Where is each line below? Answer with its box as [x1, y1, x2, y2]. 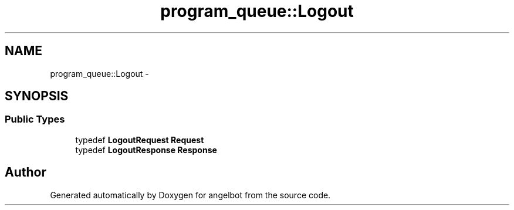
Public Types [5, 113, 65, 126]
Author [5, 165, 46, 180]
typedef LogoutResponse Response [75, 144, 217, 155]
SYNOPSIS [5, 89, 69, 104]
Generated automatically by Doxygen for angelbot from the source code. [50, 189, 331, 200]
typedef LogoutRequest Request [75, 134, 204, 145]
